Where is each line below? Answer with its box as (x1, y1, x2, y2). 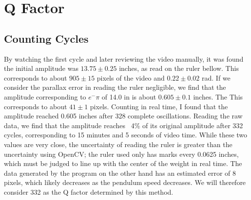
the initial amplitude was (4, 63, 78, 73)
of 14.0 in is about (101, 91, 156, 101)
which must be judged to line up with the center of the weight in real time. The (4, 158, 242, 168)
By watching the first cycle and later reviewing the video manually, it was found (4, 53, 244, 64)
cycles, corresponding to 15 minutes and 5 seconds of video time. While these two (4, 130, 248, 140)
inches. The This (193, 91, 243, 101)
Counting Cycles (4, 31, 89, 46)
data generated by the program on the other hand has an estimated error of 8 (4, 167, 236, 178)
